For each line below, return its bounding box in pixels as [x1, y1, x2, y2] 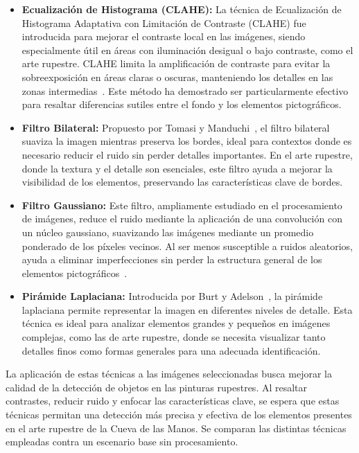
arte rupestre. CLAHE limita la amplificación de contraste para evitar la [21, 56, 331, 71]
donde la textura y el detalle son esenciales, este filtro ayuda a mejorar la [21, 161, 333, 175]
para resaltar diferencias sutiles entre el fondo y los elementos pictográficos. [21, 97, 342, 112]
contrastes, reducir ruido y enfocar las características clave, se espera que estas [6, 393, 340, 408]
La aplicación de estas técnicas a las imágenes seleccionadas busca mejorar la [6, 366, 332, 381]
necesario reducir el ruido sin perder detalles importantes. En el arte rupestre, [21, 147, 353, 161]
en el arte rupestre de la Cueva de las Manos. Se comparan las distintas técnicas [6, 420, 347, 435]
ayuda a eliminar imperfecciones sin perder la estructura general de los [21, 252, 322, 267]
